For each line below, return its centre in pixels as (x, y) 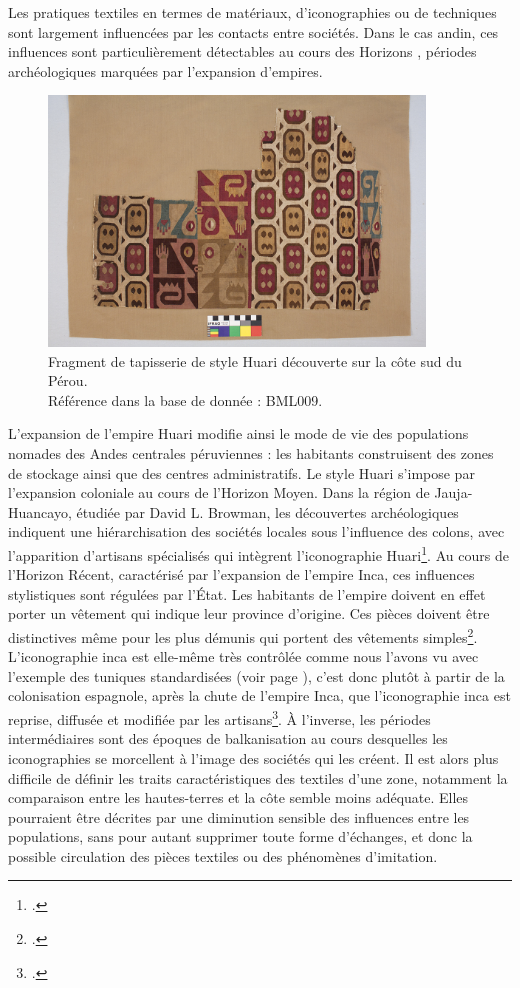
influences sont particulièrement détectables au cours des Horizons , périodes (242, 51)
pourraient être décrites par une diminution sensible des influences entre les (239, 816)
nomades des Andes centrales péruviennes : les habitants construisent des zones (251, 453)
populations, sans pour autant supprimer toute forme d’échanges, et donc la (240, 836)
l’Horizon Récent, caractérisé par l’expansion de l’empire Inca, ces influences (241, 574)
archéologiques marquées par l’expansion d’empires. (165, 70)
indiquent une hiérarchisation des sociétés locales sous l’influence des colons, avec (256, 531)
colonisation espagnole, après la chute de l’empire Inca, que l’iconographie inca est (259, 695)
